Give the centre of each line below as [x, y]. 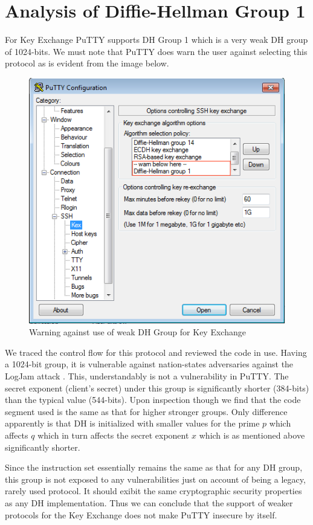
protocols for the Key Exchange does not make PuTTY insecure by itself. [141, 514]
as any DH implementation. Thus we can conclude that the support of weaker [149, 502]
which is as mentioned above [252, 435]
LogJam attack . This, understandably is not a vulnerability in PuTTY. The [147, 376]
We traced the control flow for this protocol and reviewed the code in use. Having [156, 352]
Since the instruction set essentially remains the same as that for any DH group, [154, 467]
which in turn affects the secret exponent [113, 435]
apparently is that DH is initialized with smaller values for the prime [132, 423]
